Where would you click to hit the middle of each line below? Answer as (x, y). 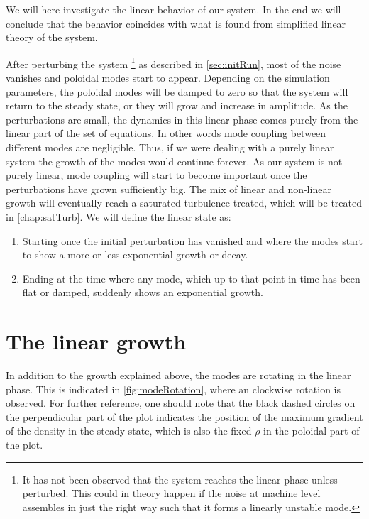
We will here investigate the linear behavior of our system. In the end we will (174, 9)
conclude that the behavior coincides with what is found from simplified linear (176, 23)
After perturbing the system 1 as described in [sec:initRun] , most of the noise (174, 62)
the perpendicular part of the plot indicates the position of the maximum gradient (184, 416)
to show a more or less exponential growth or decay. (135, 255)
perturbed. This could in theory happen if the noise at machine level (171, 493)
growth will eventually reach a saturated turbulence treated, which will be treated (184, 203)
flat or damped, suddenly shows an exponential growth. (143, 292)
